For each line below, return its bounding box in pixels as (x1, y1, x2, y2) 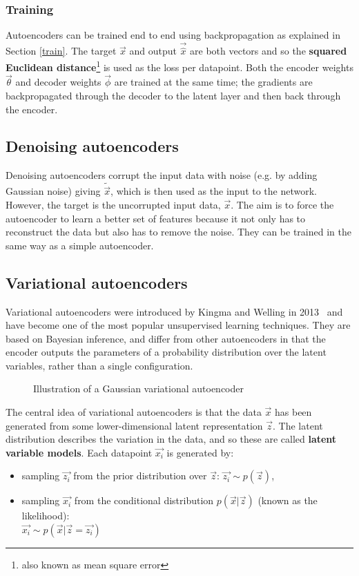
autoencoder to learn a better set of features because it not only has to (6, 211, 306, 225)
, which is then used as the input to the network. (110, 184, 318, 198)
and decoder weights (15, 75, 101, 89)
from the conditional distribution (74, 493, 214, 508)
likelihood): (21, 508, 70, 523)
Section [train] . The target (6, 44, 117, 58)
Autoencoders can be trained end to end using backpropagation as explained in (6, 28, 340, 42)
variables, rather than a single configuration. (6, 358, 193, 372)
